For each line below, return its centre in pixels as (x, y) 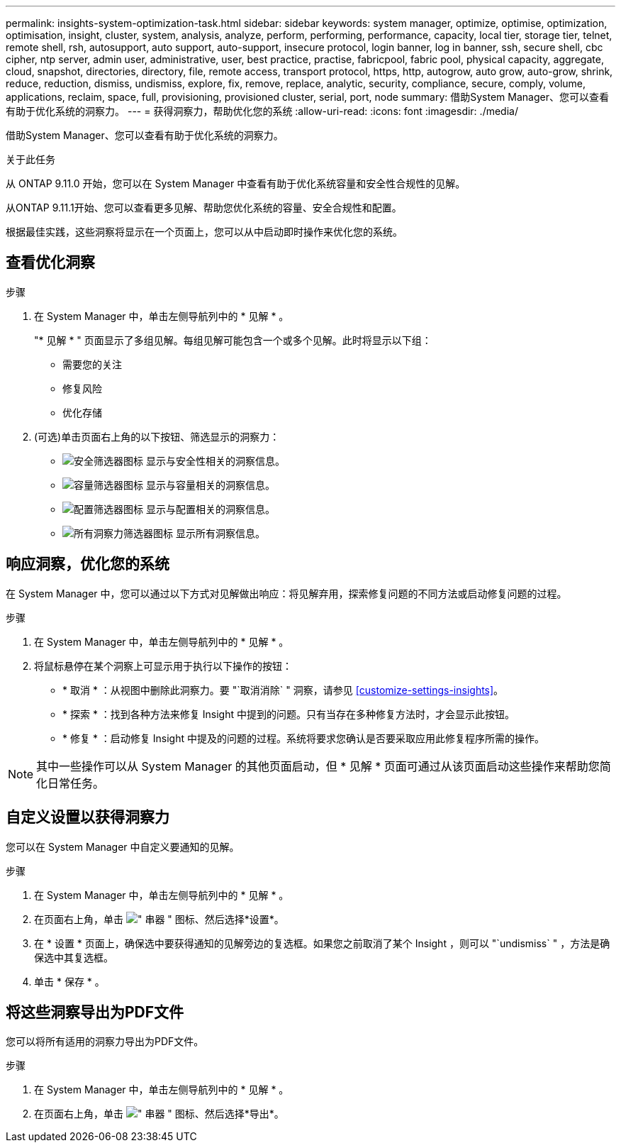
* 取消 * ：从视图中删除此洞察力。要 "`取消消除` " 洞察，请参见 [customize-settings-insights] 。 (283, 690)
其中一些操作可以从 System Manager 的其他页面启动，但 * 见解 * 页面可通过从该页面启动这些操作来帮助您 (318, 766)
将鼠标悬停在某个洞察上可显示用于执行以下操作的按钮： (163, 666)
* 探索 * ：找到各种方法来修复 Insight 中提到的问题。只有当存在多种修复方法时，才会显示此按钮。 (289, 714)
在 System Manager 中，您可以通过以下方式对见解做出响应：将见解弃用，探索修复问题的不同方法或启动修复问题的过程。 (286, 593)
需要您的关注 (92, 364)
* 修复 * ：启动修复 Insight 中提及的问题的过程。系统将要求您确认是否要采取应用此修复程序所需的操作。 (303, 738)
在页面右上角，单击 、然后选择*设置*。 (159, 919)
